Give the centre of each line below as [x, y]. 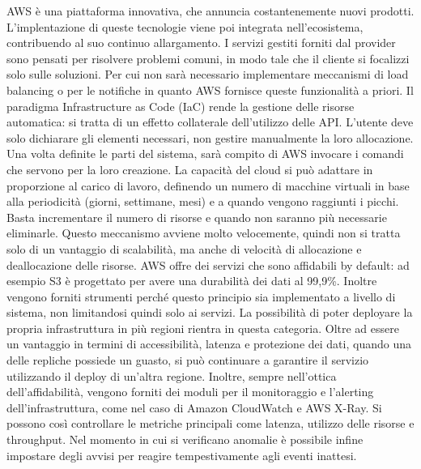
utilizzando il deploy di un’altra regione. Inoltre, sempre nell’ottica [172, 375]
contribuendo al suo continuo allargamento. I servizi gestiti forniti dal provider [201, 43]
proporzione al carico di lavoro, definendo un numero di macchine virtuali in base [208, 185]
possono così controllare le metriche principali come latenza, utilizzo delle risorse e [210, 423]
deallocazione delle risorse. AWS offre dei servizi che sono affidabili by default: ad [208, 264]
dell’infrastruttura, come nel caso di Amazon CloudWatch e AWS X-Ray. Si [194, 407]
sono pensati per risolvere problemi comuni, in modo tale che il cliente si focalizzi [208, 58]
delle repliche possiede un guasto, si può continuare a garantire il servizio [188, 360]
